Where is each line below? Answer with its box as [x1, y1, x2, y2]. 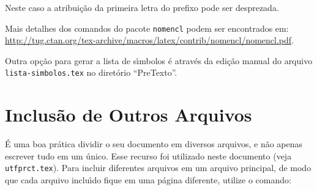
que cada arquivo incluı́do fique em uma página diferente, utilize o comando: [5, 174, 291, 186]
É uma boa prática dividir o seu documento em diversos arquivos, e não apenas [5, 137, 303, 150]
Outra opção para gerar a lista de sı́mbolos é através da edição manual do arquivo [5, 54, 313, 67]
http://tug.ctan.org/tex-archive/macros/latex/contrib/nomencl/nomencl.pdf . [5, 34, 294, 46]
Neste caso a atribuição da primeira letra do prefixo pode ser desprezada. [5, 1, 279, 13]
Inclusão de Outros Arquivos [5, 102, 252, 127]
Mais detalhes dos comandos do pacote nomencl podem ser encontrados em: [5, 21, 289, 34]
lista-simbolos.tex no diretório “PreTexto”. [5, 66, 177, 79]
